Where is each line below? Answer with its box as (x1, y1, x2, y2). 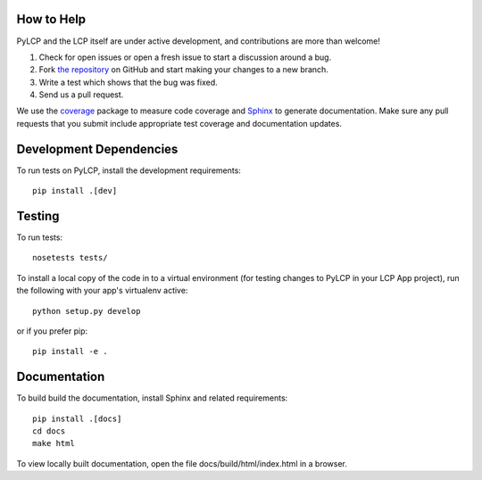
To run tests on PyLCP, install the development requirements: (16, 165, 241, 176)
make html (32, 438, 75, 449)
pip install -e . (32, 346, 108, 357)
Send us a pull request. (38, 89, 124, 100)
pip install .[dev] (32, 186, 118, 196)
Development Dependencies (16, 141, 179, 156)
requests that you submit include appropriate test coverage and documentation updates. (16, 118, 343, 128)
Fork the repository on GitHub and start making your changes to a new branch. (38, 64, 329, 75)
